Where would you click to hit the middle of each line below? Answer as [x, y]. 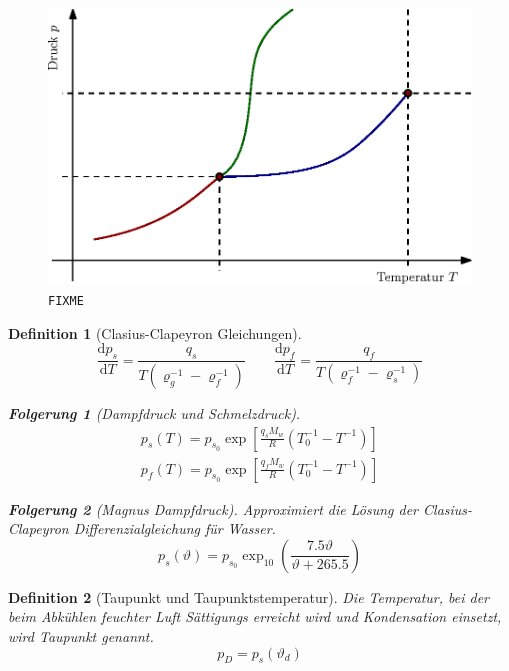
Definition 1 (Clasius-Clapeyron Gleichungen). [155, 332]
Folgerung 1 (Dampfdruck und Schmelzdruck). [154, 413]
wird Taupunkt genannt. [81, 636]
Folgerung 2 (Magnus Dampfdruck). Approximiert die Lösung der [213, 508]
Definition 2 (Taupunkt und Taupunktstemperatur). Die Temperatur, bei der [249, 596]
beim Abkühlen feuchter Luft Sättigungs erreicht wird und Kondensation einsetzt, [255, 616]
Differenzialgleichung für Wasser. [174, 528]
